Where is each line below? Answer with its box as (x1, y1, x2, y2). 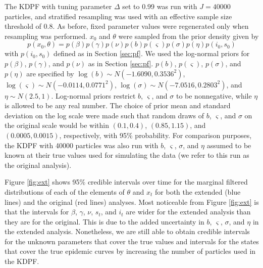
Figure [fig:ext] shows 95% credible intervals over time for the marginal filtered (5, 176, 248, 187)
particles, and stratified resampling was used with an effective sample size (5, 11, 232, 21)
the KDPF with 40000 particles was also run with (5, 140, 159, 150)
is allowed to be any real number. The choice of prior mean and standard (5, 100, 231, 111)
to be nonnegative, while (176, 90, 252, 101)
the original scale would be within (5, 120, 110, 130)
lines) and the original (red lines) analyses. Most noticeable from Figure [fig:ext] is (5, 196, 259, 207)
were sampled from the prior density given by (118, 30, 259, 41)
